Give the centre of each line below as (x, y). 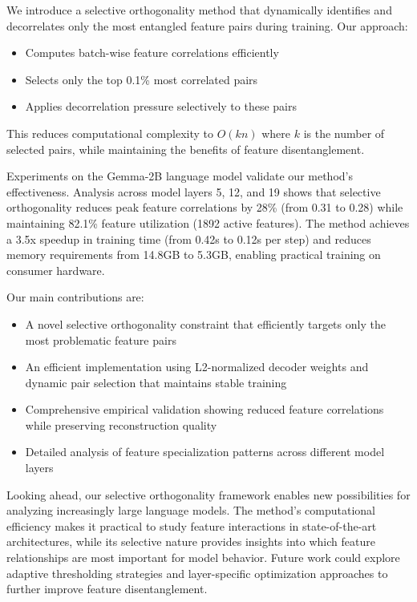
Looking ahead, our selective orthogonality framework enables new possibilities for (208, 494)
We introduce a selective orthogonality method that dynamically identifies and (199, 10)
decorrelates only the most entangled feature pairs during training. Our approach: (207, 25)
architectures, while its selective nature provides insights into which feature (191, 541)
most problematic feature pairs (101, 339)
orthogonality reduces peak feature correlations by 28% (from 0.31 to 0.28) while (205, 207)
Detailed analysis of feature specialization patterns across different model (205, 452)
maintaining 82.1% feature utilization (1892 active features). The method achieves (208, 222)
